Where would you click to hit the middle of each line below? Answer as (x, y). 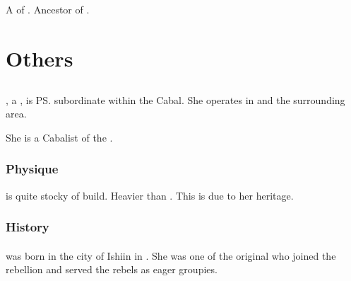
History (28, 227)
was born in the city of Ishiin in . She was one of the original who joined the (171, 255)
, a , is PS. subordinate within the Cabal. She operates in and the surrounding (175, 99)
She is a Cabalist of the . (59, 137)
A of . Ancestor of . (48, 10)
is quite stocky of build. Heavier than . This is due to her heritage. (150, 195)
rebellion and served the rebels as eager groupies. (112, 269)
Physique (32, 169)
